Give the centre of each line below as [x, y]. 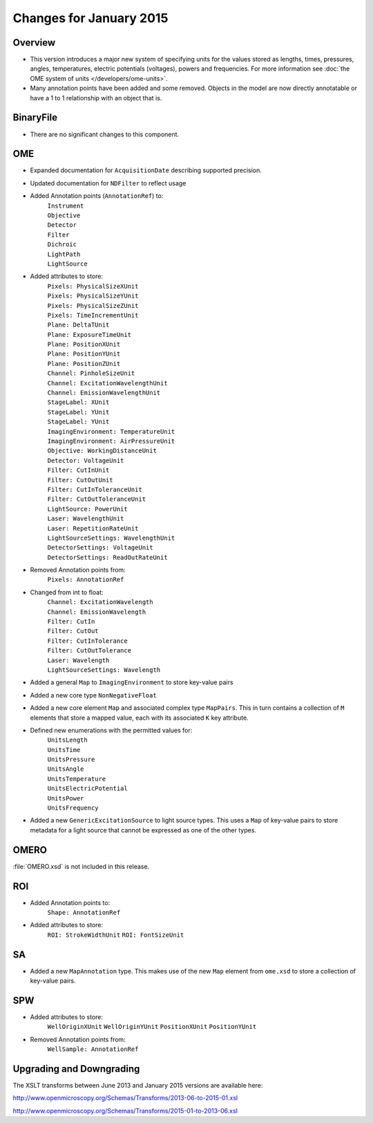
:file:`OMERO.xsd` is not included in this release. [81, 866]
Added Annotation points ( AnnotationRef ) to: [97, 196]
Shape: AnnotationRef [84, 913]
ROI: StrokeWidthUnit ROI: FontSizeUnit [116, 935]
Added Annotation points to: [70, 902]
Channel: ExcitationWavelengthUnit [108, 383]
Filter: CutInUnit [78, 470]
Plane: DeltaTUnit [78, 325]
